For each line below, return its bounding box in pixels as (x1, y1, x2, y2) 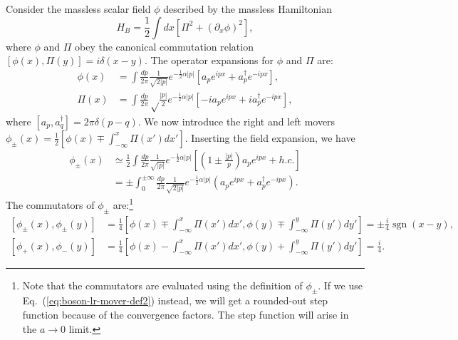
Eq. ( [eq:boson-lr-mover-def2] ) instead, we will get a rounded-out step (22, 293, 328, 308)
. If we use (318, 277, 363, 292)
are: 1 (113, 195, 134, 212)
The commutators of (6, 197, 95, 212)
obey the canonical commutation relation (75, 38, 254, 53)
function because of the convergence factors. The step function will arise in (22, 307, 349, 322)
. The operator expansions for (144, 53, 274, 68)
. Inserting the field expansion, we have (184, 130, 355, 145)
